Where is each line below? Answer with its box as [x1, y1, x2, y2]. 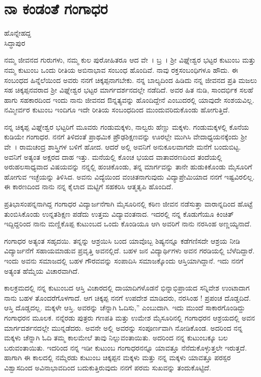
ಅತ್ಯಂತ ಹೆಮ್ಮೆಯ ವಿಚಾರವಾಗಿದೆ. [4, 265, 80, 276]
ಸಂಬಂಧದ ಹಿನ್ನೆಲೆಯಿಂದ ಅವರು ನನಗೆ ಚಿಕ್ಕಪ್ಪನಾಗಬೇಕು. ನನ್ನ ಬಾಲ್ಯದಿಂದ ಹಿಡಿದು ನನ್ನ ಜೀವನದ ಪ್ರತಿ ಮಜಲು [4, 74, 257, 85]
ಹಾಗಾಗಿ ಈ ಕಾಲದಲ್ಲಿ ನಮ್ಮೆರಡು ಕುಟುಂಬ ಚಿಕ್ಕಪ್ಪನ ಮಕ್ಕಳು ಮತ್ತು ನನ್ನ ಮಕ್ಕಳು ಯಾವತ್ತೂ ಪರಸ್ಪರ [4, 352, 231, 363]
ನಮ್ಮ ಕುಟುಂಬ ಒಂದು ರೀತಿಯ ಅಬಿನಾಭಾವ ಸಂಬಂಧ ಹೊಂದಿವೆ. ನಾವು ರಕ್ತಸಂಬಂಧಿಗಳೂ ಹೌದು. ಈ [4, 64, 238, 75]
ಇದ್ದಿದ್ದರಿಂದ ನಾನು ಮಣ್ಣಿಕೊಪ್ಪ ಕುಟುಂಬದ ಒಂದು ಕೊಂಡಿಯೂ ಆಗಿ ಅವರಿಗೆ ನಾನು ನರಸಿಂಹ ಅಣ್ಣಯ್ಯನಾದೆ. [4, 218, 252, 229]
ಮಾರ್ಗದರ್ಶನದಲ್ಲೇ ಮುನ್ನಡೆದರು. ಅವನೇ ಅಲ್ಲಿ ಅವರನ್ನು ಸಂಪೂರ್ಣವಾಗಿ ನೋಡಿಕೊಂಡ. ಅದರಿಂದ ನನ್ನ [4, 322, 243, 333]
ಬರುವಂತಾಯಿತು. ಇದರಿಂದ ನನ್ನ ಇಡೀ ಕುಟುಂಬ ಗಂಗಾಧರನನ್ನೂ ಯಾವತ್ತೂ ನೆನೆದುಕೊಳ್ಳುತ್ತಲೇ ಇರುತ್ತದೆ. [4, 342, 247, 353]
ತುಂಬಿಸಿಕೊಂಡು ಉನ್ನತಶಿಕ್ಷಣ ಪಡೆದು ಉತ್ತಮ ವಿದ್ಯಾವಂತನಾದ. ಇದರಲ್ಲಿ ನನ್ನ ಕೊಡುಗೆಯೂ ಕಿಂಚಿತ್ [4, 208, 234, 219]
